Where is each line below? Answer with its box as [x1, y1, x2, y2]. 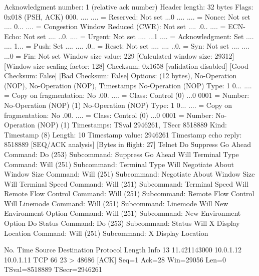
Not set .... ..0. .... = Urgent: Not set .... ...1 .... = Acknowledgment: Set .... [23, 31, 254, 41]
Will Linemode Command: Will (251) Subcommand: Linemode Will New [4, 198, 228, 208]
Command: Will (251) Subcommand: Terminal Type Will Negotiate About [4, 159, 234, 169]
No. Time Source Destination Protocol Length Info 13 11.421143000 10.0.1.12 [4, 244, 242, 255]
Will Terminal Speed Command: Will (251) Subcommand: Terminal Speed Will [4, 178, 248, 189]
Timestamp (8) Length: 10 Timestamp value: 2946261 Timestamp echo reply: [4, 129, 242, 140]
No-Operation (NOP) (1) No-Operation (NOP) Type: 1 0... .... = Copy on [4, 99, 232, 110]
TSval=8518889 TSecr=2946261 [4, 264, 102, 274]
